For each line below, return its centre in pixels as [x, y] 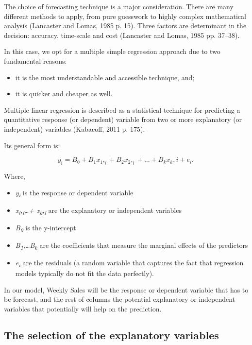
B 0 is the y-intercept [46, 228]
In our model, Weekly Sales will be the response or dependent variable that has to [126, 289]
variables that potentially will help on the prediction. [83, 308]
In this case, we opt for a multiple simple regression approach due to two [112, 51]
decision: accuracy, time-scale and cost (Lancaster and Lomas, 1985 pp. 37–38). [122, 35]
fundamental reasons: [35, 60]
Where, [15, 176]
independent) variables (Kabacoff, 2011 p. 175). [75, 129]
